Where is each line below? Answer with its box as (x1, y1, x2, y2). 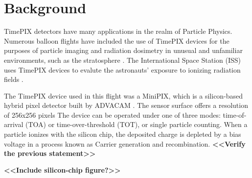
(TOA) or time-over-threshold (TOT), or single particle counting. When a (25, 119, 248, 129)
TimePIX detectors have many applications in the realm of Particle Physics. (4, 26, 232, 36)
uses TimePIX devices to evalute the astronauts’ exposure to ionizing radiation (4, 64, 241, 75)
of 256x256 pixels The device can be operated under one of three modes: (4, 109, 221, 120)
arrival (4, 119, 23, 129)
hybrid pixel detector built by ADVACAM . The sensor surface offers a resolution (4, 100, 248, 110)
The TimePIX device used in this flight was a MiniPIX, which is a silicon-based (4, 90, 243, 101)
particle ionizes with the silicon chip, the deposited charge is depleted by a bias (4, 129, 241, 139)
